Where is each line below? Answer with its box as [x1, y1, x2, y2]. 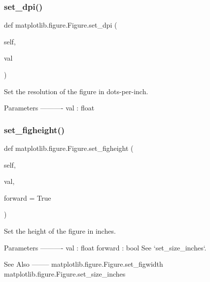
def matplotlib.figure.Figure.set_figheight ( [4, 143, 134, 153]
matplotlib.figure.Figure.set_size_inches [4, 268, 126, 279]
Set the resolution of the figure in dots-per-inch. [4, 86, 148, 96]
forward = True [4, 192, 51, 203]
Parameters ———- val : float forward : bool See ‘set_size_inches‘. [4, 242, 207, 252]
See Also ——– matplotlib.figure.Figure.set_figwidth [4, 259, 163, 269]
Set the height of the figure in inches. [4, 225, 116, 236]
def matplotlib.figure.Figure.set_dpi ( [4, 20, 117, 30]
